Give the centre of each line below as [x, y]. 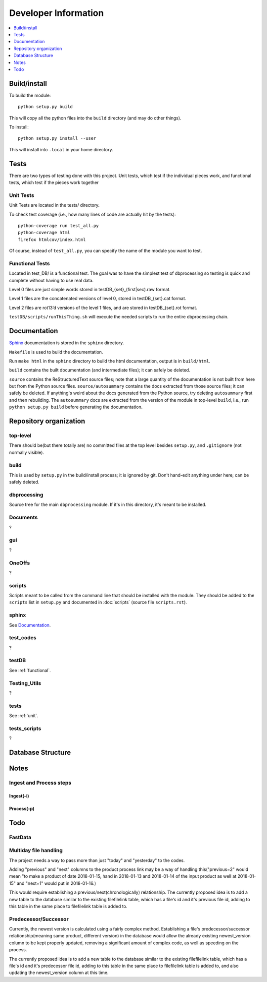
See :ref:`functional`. [30, 670]
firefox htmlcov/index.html [52, 240]
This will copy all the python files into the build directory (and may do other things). [95, 118]
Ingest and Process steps [40, 783]
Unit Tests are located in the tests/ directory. [54, 205]
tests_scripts [25, 728]
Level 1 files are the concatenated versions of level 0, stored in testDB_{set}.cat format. [98, 299]
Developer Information [56, 13]
